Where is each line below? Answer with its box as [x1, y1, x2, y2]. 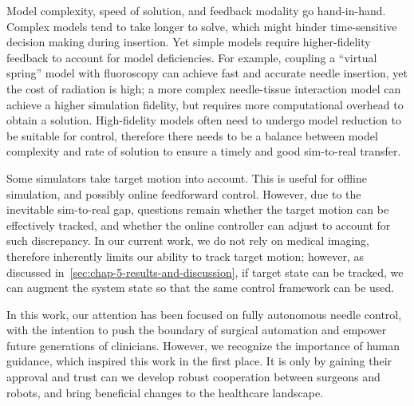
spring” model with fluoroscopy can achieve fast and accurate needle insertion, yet [6, 65, 408, 81]
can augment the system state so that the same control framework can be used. [6, 279, 395, 296]
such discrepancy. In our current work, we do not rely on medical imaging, [6, 232, 369, 249]
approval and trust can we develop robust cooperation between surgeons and [6, 369, 380, 385]
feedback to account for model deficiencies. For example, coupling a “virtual [6, 49, 377, 65]
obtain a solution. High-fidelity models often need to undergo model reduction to [6, 112, 401, 128]
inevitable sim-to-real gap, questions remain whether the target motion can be [6, 201, 389, 218]
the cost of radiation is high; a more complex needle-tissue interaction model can [6, 80, 401, 97]
